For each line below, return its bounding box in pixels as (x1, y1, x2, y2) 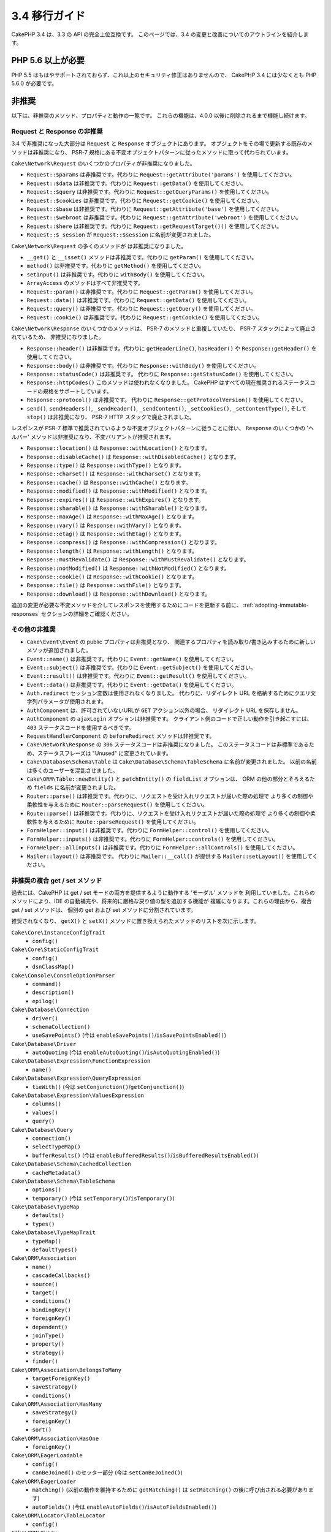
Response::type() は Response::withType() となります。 (26, 461, 185, 469)
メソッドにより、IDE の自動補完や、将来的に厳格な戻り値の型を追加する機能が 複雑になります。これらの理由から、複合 (11, 898, 312, 905)
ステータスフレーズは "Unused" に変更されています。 (37, 749, 172, 757)
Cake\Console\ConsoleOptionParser (11, 972, 115, 979)
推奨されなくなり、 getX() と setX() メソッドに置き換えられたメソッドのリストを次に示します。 (11, 917, 260, 925)
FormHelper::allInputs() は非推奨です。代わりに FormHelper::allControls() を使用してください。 (26, 844, 299, 851)
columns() (32, 1101, 61, 1107)
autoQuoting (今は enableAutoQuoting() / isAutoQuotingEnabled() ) (32, 1049, 220, 1056)
